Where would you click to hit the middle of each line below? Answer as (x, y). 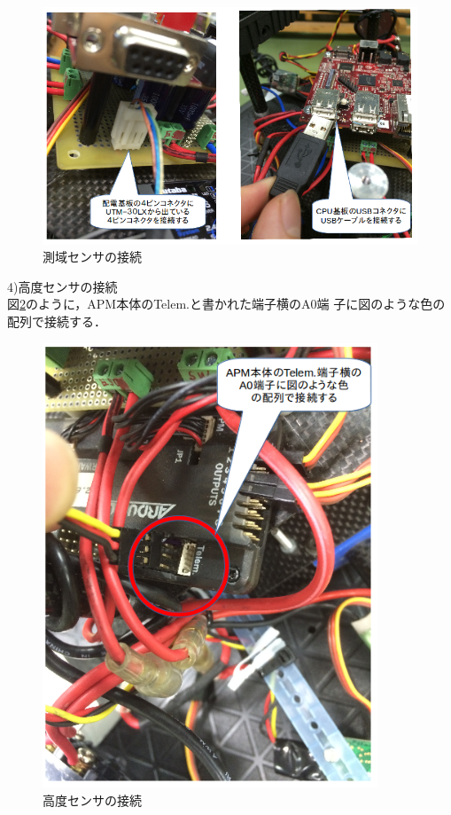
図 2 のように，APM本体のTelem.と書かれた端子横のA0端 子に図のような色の (226, 304)
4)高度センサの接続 (62, 286)
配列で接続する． (57, 321)
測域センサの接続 (92, 257)
